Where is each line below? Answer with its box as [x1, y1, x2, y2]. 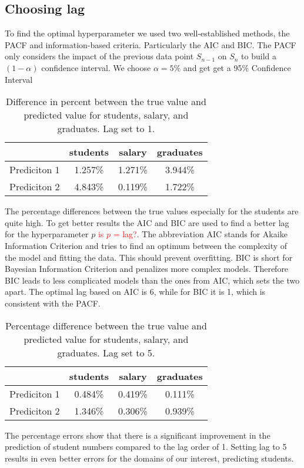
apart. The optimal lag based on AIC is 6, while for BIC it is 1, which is [5, 285, 266, 298]
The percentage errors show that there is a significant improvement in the [5, 429, 270, 441]
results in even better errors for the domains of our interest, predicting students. [5, 452, 294, 464]
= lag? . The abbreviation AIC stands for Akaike [113, 228, 288, 240]
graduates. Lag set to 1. [57, 122, 155, 136]
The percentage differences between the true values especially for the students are [5, 205, 299, 217]
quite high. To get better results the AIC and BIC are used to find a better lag [5, 216, 289, 228]
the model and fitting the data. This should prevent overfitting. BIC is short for [5, 251, 293, 263]
